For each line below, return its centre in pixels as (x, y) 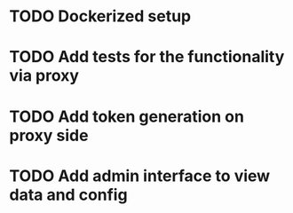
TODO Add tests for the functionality (147, 57)
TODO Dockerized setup (100, 16)
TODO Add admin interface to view (140, 176)
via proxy (44, 76)
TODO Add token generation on (127, 116)
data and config (68, 195)
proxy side (49, 135)
